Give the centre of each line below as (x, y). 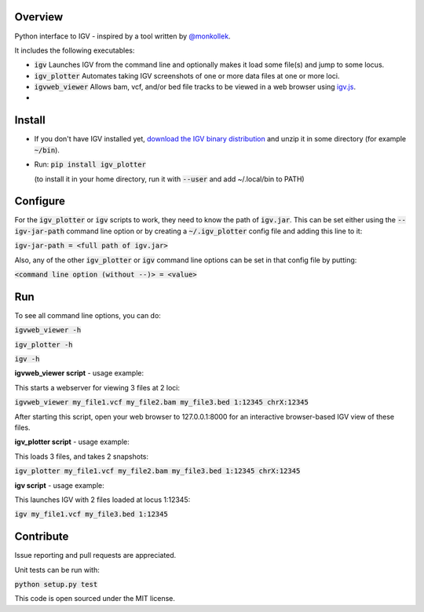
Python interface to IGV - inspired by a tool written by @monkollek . (122, 36)
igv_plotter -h (44, 344)
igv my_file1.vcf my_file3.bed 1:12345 (91, 514)
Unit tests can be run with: (57, 570)
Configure (40, 202)
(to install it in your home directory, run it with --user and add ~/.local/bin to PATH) (170, 179)
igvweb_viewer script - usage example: (79, 373)
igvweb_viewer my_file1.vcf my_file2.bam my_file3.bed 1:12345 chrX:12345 (162, 402)
